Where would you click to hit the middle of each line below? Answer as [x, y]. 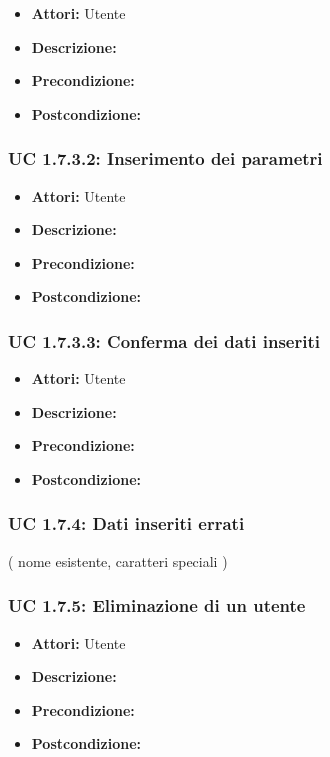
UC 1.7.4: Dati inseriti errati [126, 523]
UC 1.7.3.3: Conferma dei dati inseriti [164, 340]
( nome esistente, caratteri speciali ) [118, 560]
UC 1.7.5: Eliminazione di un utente [157, 605]
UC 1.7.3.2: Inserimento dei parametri [165, 158]
